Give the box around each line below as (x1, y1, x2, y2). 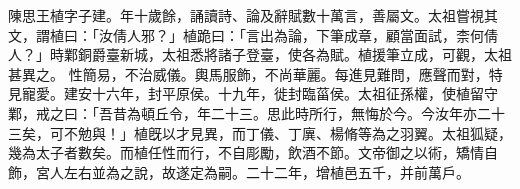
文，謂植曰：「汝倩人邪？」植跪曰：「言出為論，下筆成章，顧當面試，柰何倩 (8, 24, 498, 45)
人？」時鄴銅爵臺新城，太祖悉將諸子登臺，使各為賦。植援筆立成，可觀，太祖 (8, 44, 512, 65)
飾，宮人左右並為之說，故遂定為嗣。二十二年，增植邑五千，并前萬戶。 (8, 161, 470, 182)
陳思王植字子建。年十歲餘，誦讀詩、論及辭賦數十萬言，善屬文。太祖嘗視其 (8, 5, 498, 25)
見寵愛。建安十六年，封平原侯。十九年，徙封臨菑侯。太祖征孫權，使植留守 (8, 83, 498, 104)
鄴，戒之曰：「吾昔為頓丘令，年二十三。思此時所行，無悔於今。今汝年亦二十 (8, 102, 505, 123)
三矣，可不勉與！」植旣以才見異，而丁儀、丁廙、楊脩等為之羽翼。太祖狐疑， (8, 122, 512, 143)
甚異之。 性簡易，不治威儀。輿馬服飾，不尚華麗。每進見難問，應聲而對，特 (8, 63, 503, 84)
